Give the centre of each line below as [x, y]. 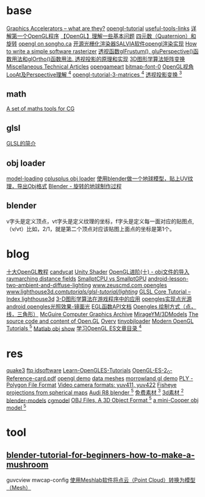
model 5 [16, 407]
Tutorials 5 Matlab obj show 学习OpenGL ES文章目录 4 [74, 328]
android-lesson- [168, 278]
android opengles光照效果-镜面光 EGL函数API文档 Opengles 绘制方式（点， [101, 306]
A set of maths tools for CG [41, 109]
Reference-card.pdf [31, 378]
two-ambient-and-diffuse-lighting [49, 285]
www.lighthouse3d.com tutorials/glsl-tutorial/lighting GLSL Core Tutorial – [99, 292]
